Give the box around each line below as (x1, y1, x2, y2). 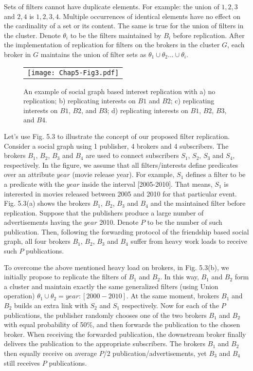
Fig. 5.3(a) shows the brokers (4, 198, 90, 208)
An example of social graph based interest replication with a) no (23, 86, 216, 96)
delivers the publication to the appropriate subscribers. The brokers (4, 338, 206, 349)
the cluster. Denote (4, 30, 61, 40)
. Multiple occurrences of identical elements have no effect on (58, 11, 241, 21)
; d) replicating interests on (107, 105, 188, 115)
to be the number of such (147, 217, 222, 227)
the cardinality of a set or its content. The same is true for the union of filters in (4, 20, 244, 31)
